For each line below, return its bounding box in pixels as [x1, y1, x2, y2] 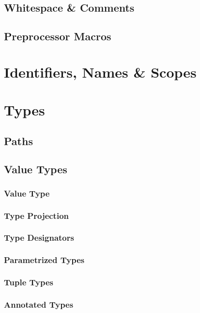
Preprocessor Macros [4, 29, 111, 44]
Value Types [4, 162, 67, 177]
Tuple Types [4, 276, 54, 288]
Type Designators [4, 231, 74, 244]
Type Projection [4, 209, 69, 221]
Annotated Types [4, 298, 74, 311]
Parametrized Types [4, 254, 85, 266]
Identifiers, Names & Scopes [4, 62, 197, 82]
